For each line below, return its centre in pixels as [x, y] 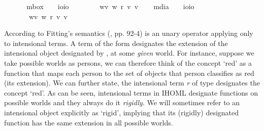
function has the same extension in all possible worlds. [89, 122]
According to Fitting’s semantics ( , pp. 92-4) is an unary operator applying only [129, 33]
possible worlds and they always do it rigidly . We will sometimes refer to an [122, 102]
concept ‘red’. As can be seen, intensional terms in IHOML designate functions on [131, 92]
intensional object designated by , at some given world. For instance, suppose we [129, 53]
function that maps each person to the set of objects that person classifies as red [129, 73]
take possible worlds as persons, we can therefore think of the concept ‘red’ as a [128, 62]
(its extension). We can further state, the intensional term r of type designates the [132, 83]
